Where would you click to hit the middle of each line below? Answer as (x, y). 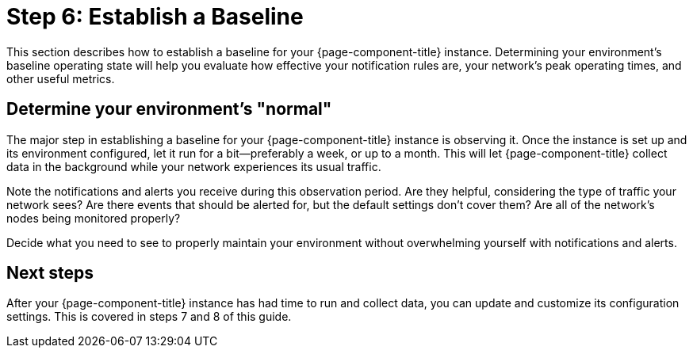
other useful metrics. (61, 78)
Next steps (50, 273)
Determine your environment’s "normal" (169, 109)
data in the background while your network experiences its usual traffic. (194, 166)
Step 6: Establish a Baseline (155, 17)
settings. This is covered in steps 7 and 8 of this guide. (149, 317)
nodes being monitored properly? (94, 218)
